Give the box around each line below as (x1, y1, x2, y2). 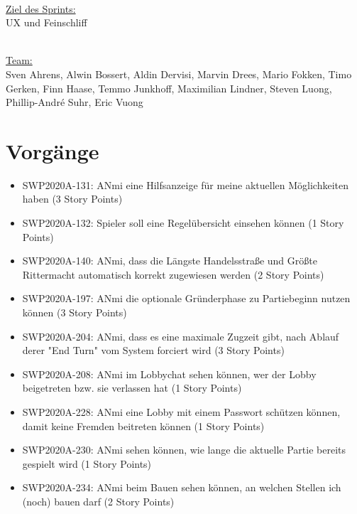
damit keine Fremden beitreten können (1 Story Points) (22, 418, 265, 433)
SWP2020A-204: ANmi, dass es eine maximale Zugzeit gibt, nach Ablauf (22, 328, 339, 343)
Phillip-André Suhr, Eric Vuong (6, 95, 143, 109)
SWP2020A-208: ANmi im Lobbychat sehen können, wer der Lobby (22, 366, 317, 381)
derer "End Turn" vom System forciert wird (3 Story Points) (22, 343, 285, 358)
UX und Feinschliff (6, 15, 87, 30)
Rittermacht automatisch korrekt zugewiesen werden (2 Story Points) (22, 267, 324, 282)
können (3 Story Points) (22, 305, 127, 320)
